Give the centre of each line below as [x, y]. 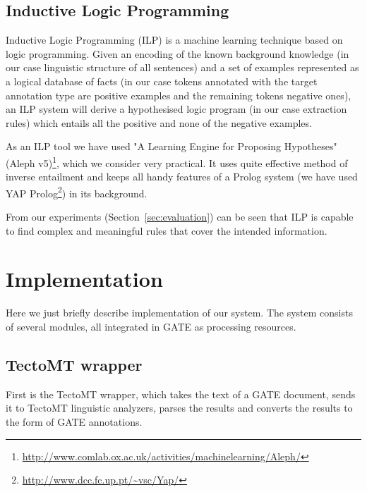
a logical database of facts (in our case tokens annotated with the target [162, 81]
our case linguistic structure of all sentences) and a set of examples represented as [182, 67]
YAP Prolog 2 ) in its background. [77, 192]
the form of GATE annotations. [74, 421]
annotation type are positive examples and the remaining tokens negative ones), [179, 95]
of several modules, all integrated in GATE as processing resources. [151, 326]
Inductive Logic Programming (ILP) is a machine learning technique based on [174, 40]
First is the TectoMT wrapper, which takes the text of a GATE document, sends [181, 394]
